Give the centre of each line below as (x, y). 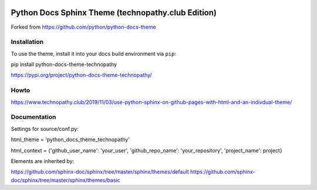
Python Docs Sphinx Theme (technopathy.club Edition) (114, 13)
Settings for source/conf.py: (45, 128)
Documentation (33, 117)
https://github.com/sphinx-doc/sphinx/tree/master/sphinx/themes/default (100, 172)
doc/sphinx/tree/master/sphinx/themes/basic (65, 180)
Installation (27, 42)
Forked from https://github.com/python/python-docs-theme (83, 27)
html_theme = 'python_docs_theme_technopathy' (70, 140)
